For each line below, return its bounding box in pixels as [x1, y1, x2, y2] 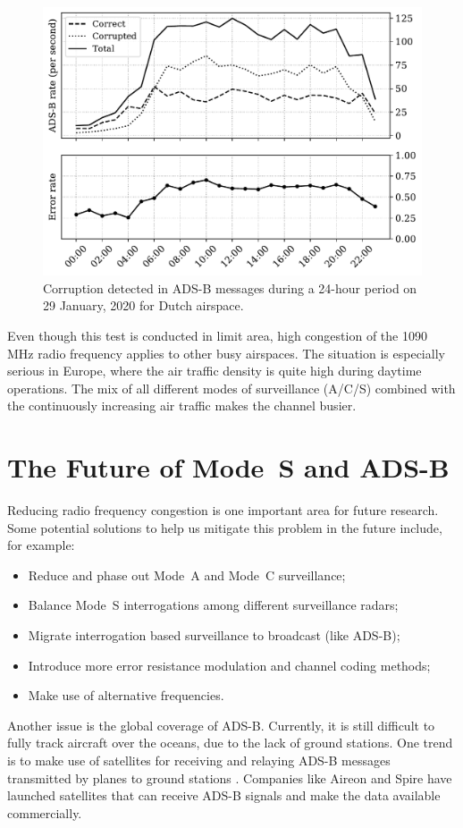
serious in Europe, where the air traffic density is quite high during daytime [7, 361, 422, 380]
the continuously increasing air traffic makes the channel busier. [7, 396, 357, 415]
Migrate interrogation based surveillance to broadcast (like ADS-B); [28, 626, 400, 645]
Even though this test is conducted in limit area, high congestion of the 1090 [7, 325, 427, 344]
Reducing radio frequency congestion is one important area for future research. [7, 501, 439, 520]
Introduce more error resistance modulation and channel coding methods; [28, 655, 431, 674]
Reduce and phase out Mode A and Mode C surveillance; [28, 565, 346, 584]
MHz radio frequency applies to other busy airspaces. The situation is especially [7, 343, 445, 362]
